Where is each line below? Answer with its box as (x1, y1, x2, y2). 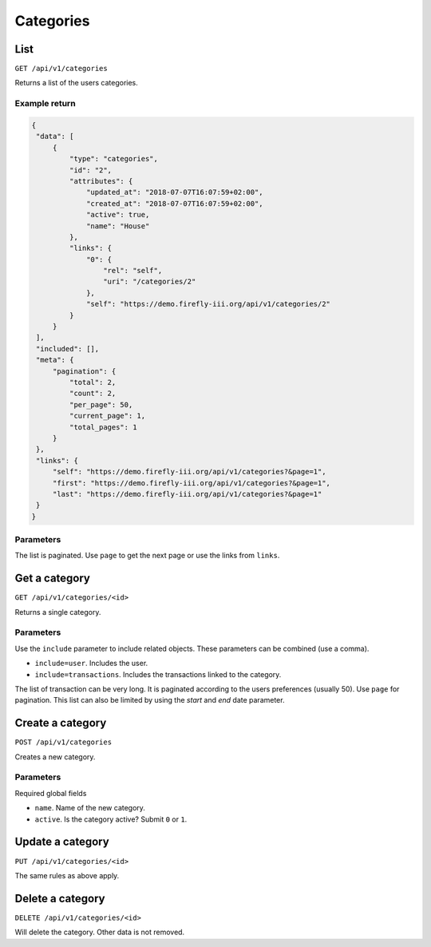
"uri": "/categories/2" (102, 277, 196, 287)
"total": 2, (69, 378, 117, 386)
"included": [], (36, 344, 100, 353)
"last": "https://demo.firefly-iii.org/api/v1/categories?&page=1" (52, 489, 322, 498)
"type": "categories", (69, 154, 159, 164)
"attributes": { (69, 176, 133, 185)
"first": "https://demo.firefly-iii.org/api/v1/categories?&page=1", (52, 478, 331, 487)
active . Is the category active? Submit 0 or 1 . (34, 814, 188, 824)
